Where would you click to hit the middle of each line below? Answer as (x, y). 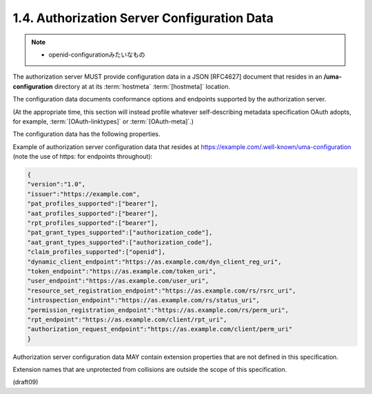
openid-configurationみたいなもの (97, 55)
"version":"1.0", (56, 184)
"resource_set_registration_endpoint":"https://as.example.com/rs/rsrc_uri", (162, 290)
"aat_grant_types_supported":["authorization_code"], (120, 242)
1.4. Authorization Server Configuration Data (143, 18)
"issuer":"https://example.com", (84, 194)
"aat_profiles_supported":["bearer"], (93, 213)
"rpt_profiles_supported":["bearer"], (93, 223)
